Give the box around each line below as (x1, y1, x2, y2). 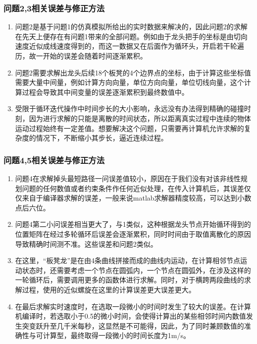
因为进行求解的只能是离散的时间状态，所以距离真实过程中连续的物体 (29, 113, 251, 123)
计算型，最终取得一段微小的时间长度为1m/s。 (43, 330, 190, 341)
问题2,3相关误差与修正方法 (3, 1, 104, 14)
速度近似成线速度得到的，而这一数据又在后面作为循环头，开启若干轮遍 (15, 41, 244, 51)
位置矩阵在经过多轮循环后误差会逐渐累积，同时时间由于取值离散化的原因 (15, 228, 251, 239)
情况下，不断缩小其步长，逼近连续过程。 (36, 133, 168, 143)
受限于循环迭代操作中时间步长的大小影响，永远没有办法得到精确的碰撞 (15, 103, 244, 114)
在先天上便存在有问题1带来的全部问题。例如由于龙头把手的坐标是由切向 (15, 31, 248, 41)
